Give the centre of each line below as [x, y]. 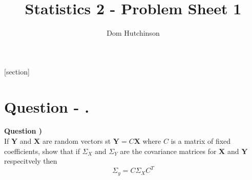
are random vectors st [77, 141]
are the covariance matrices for [168, 151]
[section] [17, 71]
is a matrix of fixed [201, 141]
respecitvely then [31, 161]
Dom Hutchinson [133, 33]
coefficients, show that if [42, 151]
